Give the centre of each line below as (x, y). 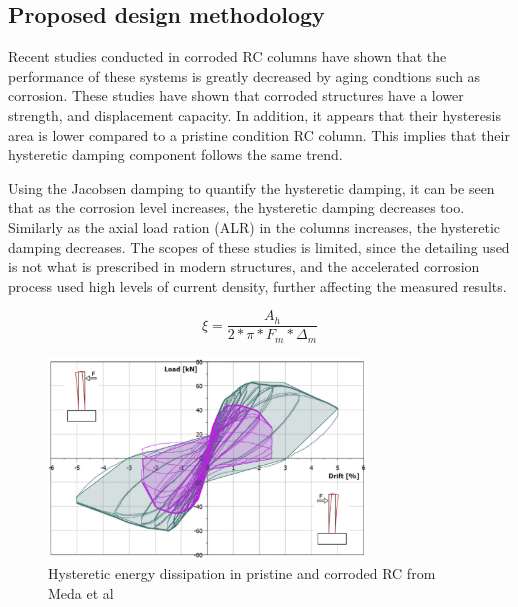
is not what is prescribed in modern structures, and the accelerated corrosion (244, 266)
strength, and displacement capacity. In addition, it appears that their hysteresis (254, 114)
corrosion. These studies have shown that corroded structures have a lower (236, 95)
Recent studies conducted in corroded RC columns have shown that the (227, 56)
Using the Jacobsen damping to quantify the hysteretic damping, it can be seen (251, 187)
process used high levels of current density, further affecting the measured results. (257, 285)
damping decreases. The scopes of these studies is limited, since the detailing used (259, 246)
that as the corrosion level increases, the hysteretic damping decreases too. (236, 207)
